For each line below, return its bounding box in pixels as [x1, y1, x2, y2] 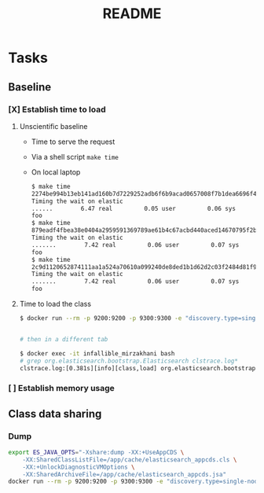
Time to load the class [19, 300, 92, 308]
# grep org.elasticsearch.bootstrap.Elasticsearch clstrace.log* [19, 357, 238, 365]
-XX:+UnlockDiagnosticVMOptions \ [22, 463, 135, 471]
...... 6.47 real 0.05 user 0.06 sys [31, 204, 236, 212]
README [102, 5, 162, 23]
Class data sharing [8, 407, 102, 421]
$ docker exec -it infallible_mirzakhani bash [19, 349, 175, 358]
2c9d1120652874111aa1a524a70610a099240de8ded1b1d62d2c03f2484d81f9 [31, 263, 257, 271]
